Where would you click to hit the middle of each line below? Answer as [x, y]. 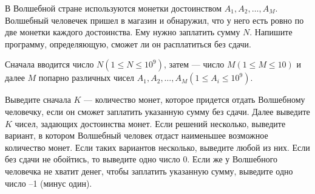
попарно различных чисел [86, 78]
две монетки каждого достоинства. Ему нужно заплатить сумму [123, 32]
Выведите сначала [38, 99]
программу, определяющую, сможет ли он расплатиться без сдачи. [128, 43]
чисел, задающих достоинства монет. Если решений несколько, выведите [150, 123]
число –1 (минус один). [49, 183]
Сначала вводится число [49, 64]
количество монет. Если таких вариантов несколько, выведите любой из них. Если [157, 147]
